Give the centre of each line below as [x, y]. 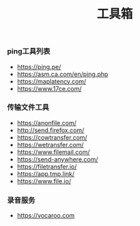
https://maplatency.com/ [52, 81]
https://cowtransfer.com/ [52, 137]
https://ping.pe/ [39, 66]
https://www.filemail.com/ [53, 152]
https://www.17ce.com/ [49, 88]
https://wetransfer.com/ [50, 145]
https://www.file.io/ [44, 181]
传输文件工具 [28, 108]
